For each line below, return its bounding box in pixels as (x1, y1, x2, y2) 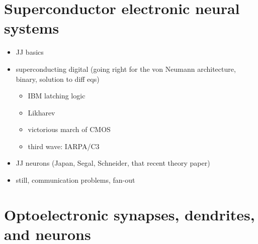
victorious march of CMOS (28, 124, 111, 135)
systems (4, 18, 59, 38)
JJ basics (16, 47, 44, 57)
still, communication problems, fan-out (16, 175, 135, 185)
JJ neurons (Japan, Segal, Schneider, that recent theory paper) (16, 158, 210, 168)
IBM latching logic (28, 90, 85, 101)
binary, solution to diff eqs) (16, 73, 100, 84)
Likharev (28, 107, 55, 117)
